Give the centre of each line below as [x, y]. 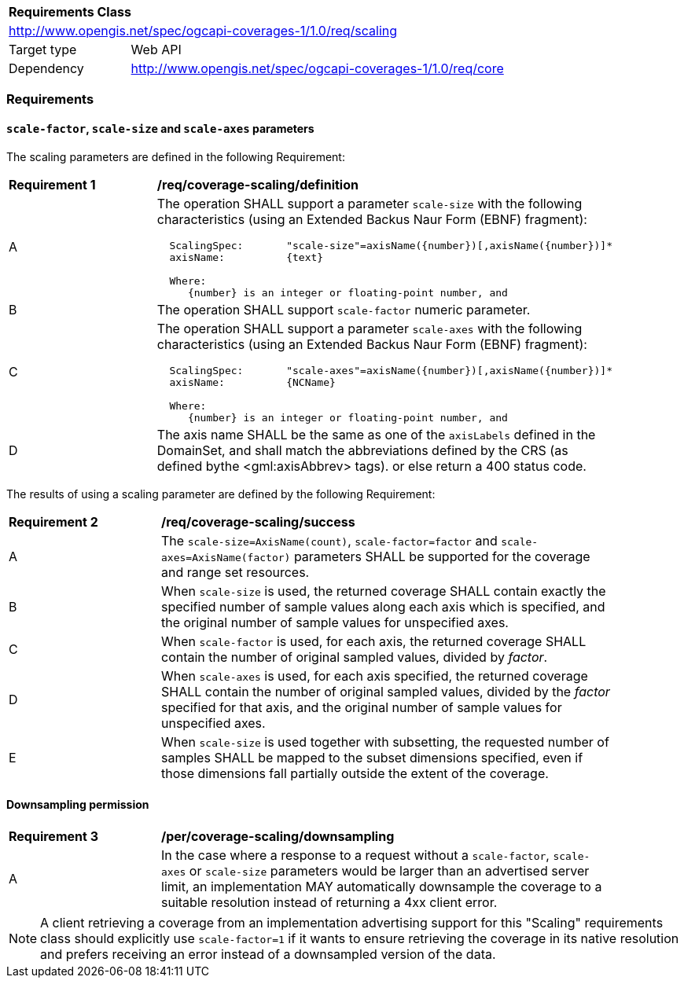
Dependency [46, 68]
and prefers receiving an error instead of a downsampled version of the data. [268, 954]
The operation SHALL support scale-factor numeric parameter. [344, 309]
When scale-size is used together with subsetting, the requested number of [385, 742]
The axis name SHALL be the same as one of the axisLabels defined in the [376, 434]
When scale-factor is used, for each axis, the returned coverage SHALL [374, 641]
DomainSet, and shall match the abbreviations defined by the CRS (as [362, 450]
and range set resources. [235, 572]
